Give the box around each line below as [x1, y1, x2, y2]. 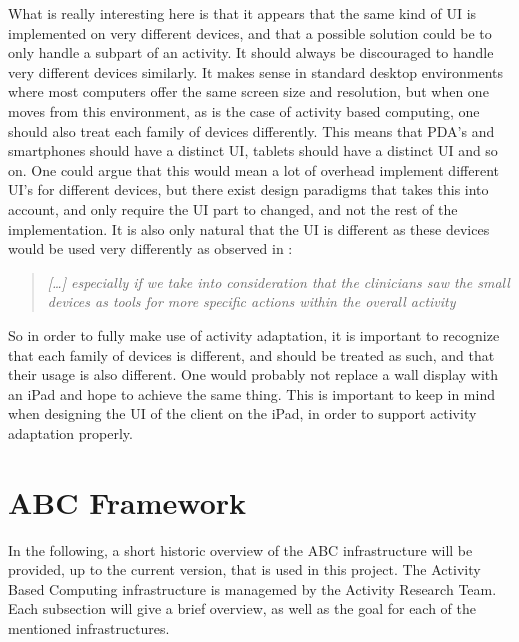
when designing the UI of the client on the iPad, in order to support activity [8, 403, 477, 424]
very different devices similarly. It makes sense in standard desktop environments [8, 61, 504, 82]
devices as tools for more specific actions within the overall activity [47, 291, 456, 312]
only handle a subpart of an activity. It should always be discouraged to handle [8, 42, 494, 63]
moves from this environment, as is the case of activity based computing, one [8, 100, 480, 121]
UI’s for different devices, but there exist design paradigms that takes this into [8, 179, 489, 200]
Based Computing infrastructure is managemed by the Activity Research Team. [8, 578, 497, 599]
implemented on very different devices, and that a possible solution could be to [8, 22, 492, 43]
